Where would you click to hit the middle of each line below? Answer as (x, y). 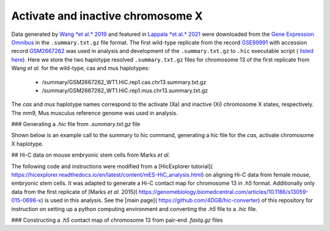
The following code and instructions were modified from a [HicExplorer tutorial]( (112, 166)
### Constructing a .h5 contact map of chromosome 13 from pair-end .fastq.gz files (117, 220)
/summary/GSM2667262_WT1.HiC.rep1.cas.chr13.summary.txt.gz (124, 82)
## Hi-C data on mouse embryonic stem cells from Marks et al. (91, 155)
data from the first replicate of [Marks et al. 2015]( (74, 191)
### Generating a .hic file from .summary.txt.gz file (76, 124)
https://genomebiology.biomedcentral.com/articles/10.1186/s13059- (223, 191)
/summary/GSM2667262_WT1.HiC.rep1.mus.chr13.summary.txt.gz (125, 90)
